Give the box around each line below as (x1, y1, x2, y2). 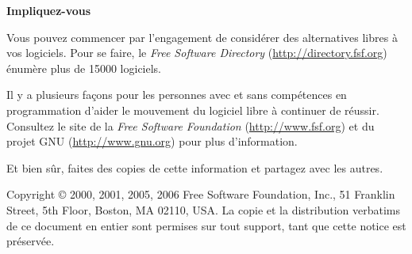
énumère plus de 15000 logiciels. (6, 59, 162, 76)
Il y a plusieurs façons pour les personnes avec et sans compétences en (6, 86, 347, 103)
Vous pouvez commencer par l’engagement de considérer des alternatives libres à (6, 28, 398, 45)
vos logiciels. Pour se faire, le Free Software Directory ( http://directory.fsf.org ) (6, 44, 387, 61)
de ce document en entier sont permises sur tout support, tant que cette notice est (6, 217, 406, 233)
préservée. (6, 233, 55, 249)
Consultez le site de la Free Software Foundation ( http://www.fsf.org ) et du (6, 117, 375, 134)
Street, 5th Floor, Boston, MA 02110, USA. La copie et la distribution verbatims (6, 201, 401, 218)
